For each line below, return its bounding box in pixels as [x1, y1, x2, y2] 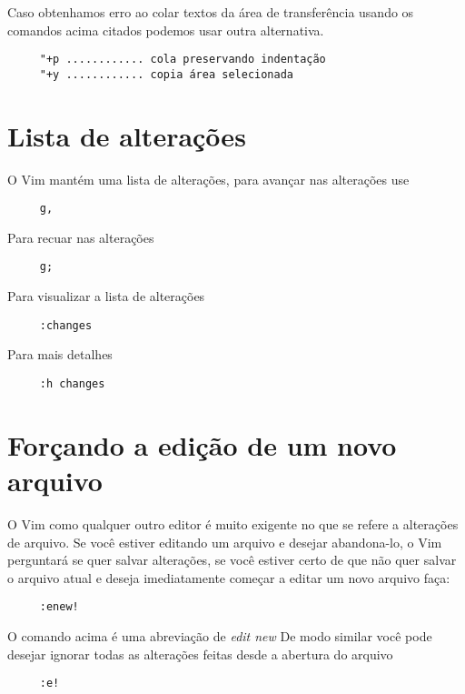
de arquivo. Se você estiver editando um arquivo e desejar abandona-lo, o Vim [7, 532, 442, 551]
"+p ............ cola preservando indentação [39, 53, 326, 66]
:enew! [39, 600, 79, 614]
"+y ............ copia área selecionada [39, 67, 293, 81]
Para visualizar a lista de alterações [7, 287, 205, 306]
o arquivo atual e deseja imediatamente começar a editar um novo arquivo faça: [7, 568, 450, 587]
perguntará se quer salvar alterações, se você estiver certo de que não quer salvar [7, 550, 457, 569]
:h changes [39, 377, 105, 390]
